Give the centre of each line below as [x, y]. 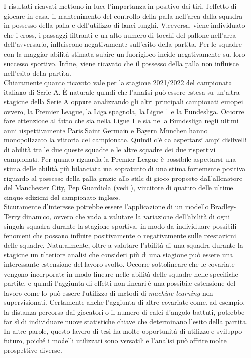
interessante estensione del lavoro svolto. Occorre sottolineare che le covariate [119, 264]
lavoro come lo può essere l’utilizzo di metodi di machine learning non [109, 292]
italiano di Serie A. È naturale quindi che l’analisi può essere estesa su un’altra [122, 92]
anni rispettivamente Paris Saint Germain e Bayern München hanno [106, 130]
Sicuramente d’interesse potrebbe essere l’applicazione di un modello [106, 207]
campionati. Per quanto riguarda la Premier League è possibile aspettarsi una [120, 159]
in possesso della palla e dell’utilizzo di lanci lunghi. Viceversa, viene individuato [125, 25]
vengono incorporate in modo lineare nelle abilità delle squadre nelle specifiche [121, 273]
